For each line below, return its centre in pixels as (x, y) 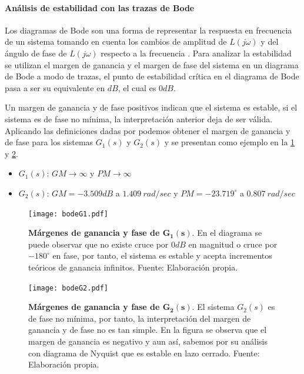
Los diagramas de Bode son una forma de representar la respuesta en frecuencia (148, 30)
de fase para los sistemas (49, 142)
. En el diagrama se (227, 233)
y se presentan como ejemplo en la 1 (230, 142)
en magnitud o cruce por (233, 244)
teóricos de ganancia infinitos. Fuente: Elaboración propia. (133, 267)
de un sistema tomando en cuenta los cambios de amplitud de (116, 41)
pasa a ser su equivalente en (55, 87)
